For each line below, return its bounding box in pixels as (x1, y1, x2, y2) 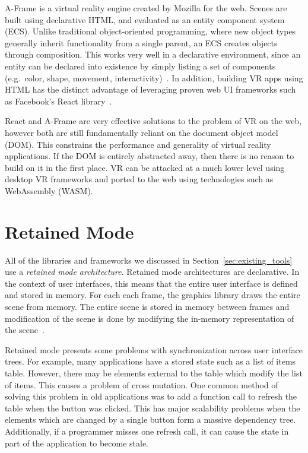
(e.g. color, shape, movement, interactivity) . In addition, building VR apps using (5, 71, 303, 84)
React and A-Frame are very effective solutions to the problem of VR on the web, (5, 115, 302, 127)
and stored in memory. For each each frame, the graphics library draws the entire (5, 289, 300, 301)
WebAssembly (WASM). (5, 184, 93, 197)
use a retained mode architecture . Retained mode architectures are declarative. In (5, 265, 300, 278)
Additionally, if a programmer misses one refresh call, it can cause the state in (5, 425, 289, 437)
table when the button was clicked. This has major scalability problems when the (5, 401, 300, 414)
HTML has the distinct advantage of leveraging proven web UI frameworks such (5, 83, 296, 96)
